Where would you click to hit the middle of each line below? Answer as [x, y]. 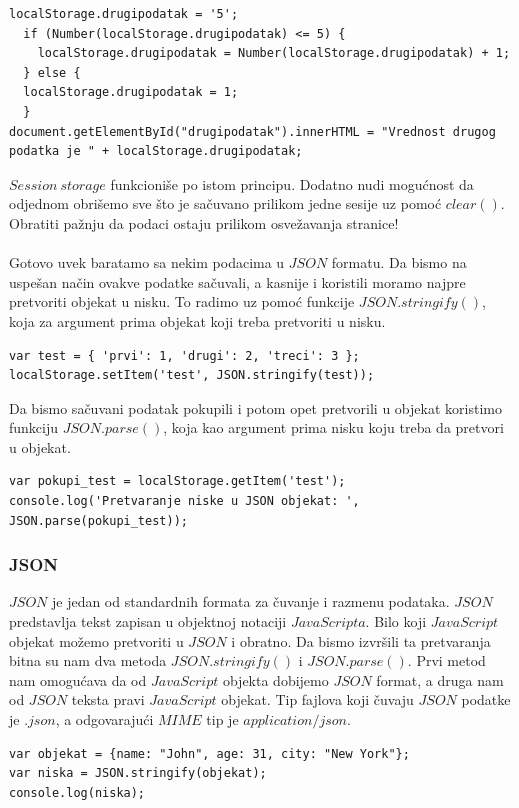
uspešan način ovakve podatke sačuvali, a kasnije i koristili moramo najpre [237, 281]
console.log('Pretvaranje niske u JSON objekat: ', [184, 501]
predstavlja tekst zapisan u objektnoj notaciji [148, 621]
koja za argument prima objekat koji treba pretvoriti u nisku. [197, 320]
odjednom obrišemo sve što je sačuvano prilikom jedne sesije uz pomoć [225, 203]
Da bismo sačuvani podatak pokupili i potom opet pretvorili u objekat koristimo [255, 407]
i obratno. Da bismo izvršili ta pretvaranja [361, 640]
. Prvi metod [446, 660]
